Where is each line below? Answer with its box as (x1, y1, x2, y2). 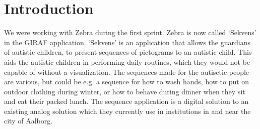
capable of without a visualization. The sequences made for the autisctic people (4, 66, 249, 77)
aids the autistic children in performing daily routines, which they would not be (4, 56, 250, 67)
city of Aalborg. (4, 115, 53, 126)
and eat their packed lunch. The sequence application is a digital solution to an (4, 96, 249, 106)
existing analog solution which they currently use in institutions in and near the (4, 105, 251, 116)
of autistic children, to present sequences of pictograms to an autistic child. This (4, 47, 252, 57)
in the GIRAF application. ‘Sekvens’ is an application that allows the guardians (4, 37, 250, 47)
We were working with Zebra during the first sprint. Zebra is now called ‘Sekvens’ (4, 27, 256, 38)
